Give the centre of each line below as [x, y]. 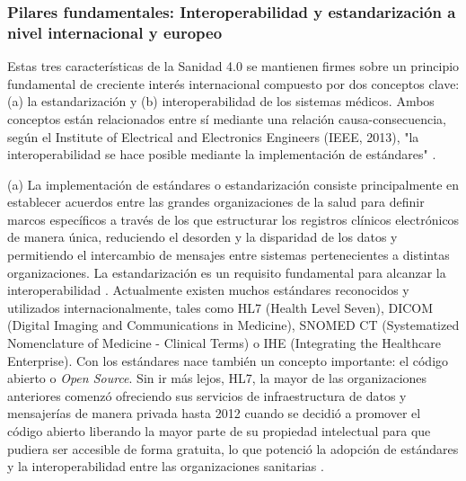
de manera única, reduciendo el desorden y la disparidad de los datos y [202, 237]
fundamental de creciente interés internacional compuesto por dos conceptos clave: [233, 83]
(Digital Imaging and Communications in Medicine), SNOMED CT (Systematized [233, 325]
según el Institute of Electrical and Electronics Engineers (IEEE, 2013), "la [213, 136]
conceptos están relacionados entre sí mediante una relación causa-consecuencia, [227, 118]
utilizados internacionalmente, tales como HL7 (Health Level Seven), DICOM [220, 307]
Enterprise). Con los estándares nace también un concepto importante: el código [228, 360]
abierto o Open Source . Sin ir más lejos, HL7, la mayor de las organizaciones [217, 378]
